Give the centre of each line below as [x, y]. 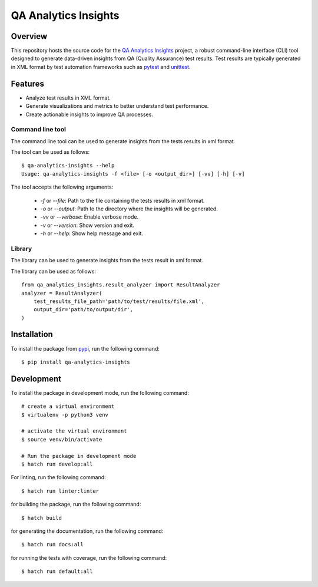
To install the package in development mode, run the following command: [100, 393]
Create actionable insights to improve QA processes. [89, 114]
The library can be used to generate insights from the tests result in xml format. [107, 260]
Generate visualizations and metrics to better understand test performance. [117, 106]
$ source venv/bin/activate [62, 439]
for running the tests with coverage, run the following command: [89, 558]
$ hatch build [42, 518]
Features [27, 83]
